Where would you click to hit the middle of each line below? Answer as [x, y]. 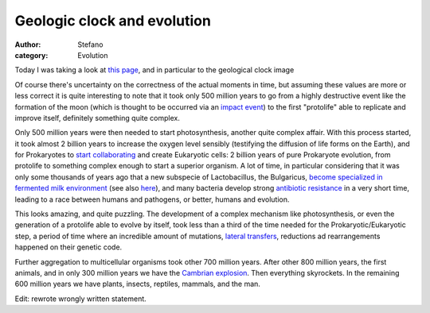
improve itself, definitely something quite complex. [98, 118]
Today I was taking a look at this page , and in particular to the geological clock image [154, 70]
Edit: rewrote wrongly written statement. [80, 299]
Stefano [90, 44]
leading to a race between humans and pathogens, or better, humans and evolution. [152, 199]
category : [31, 55]
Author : [28, 44]
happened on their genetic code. [68, 247]
